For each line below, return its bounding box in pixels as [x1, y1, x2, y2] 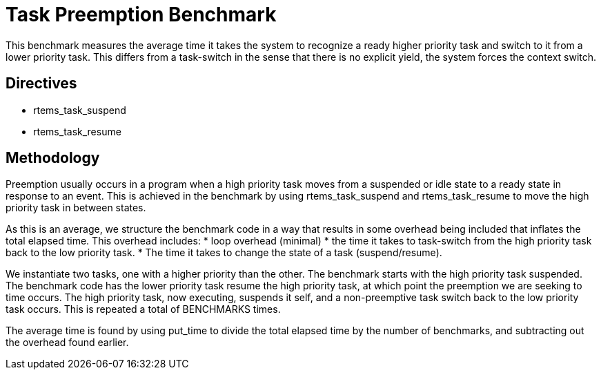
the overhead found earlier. [6, 336, 129, 349]
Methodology [6, 149, 100, 167]
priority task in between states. [6, 202, 146, 214]
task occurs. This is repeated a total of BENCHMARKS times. [6, 303, 281, 316]
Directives [6, 75, 77, 93]
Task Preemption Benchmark [6, 3, 277, 26]
